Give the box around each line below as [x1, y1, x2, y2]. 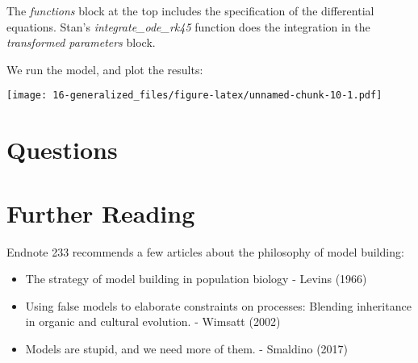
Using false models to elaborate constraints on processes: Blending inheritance [25, 297, 412, 314]
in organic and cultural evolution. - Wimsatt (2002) [25, 313, 281, 330]
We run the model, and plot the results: [6, 60, 203, 77]
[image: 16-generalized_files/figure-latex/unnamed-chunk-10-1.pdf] [6, 90, 382, 102]
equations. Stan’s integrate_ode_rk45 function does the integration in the [6, 18, 370, 35]
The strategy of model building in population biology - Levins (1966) [25, 270, 367, 287]
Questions [6, 133, 118, 166]
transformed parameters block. [6, 34, 156, 51]
